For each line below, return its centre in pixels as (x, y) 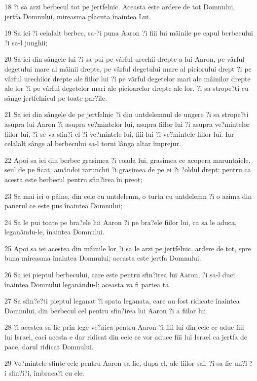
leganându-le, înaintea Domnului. (55, 232)
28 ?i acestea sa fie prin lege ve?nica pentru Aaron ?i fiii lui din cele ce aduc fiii (124, 327)
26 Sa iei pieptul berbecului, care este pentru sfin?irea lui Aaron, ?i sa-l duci (120, 275)
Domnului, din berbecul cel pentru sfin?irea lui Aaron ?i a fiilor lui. (106, 310)
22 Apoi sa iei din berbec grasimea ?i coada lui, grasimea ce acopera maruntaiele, (128, 160)
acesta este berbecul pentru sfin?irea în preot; (73, 179)
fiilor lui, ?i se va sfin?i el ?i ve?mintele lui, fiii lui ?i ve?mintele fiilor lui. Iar (119, 133)
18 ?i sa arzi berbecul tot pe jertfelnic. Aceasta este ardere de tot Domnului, (120, 6)
